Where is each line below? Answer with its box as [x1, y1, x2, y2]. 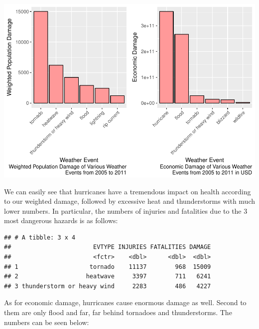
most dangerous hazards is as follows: [4, 215, 118, 226]
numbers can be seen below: [4, 317, 89, 327]
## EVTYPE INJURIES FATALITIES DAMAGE [4, 244, 211, 251]
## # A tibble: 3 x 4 [4, 234, 76, 241]
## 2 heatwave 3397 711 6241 [4, 273, 211, 280]
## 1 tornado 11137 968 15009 [4, 263, 211, 270]
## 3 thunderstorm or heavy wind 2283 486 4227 [4, 282, 211, 290]
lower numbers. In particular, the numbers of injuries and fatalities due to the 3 [4, 205, 248, 216]
